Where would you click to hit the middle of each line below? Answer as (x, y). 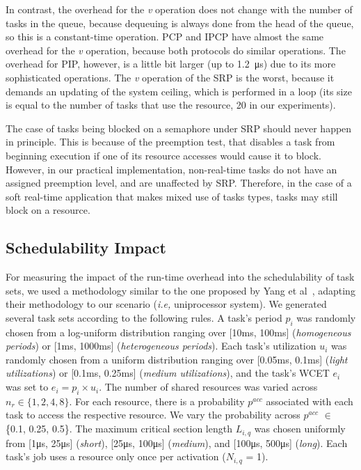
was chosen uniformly (300, 429)
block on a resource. (48, 210)
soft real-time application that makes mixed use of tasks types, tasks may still (172, 196)
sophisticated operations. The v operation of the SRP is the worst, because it (170, 77)
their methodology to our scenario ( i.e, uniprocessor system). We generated (166, 304)
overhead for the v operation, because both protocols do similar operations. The (176, 50)
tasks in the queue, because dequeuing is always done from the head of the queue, (180, 23)
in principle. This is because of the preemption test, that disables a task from (170, 142)
